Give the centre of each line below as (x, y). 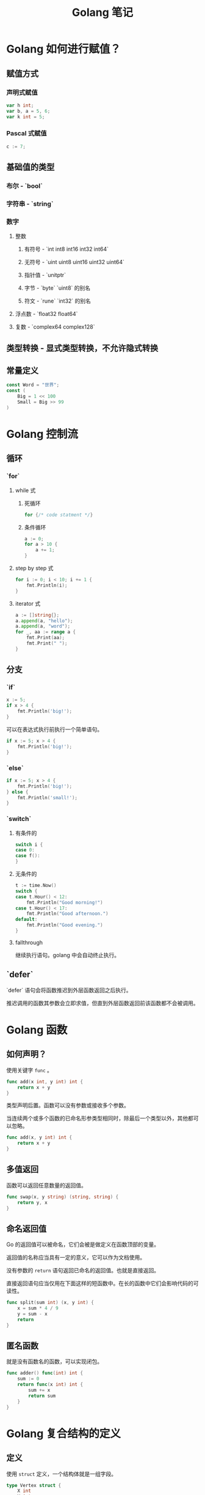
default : (26, 920)
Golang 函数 (37, 1030)
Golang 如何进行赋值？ (63, 49)
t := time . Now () (36, 886)
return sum (42, 1396)
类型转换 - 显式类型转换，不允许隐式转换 (82, 348)
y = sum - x (32, 1314)
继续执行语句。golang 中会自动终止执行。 (67, 955)
